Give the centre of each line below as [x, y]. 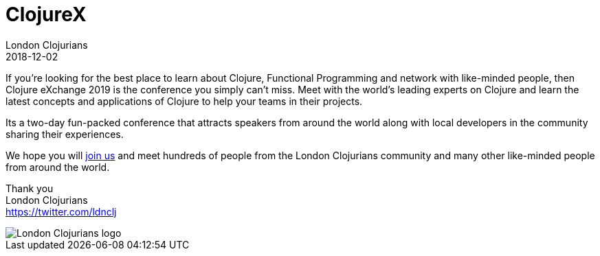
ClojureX [46, 14]
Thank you [30, 188]
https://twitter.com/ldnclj [61, 211]
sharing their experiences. [65, 134]
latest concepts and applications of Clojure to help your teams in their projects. [184, 101]
